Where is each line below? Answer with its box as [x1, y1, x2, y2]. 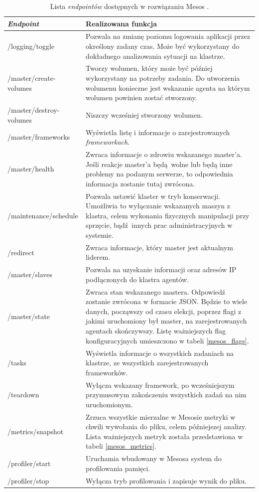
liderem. [86, 252, 111, 262]
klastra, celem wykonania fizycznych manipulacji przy [86, 210, 250, 220]
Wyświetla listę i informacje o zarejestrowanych [86, 127, 230, 137]
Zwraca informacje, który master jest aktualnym [86, 242, 233, 252]
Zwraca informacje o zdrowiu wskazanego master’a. [86, 149, 242, 159]
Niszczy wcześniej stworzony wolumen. [86, 109, 203, 120]
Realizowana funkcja [86, 18, 157, 28]
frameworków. [86, 367, 128, 377]
